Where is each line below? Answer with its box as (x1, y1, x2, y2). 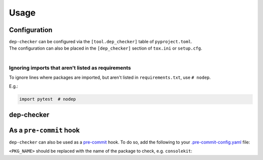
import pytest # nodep (19, 96, 76, 102)
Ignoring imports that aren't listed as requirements (9, 64, 131, 71)
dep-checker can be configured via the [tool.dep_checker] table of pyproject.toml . (9, 39, 192, 45)
